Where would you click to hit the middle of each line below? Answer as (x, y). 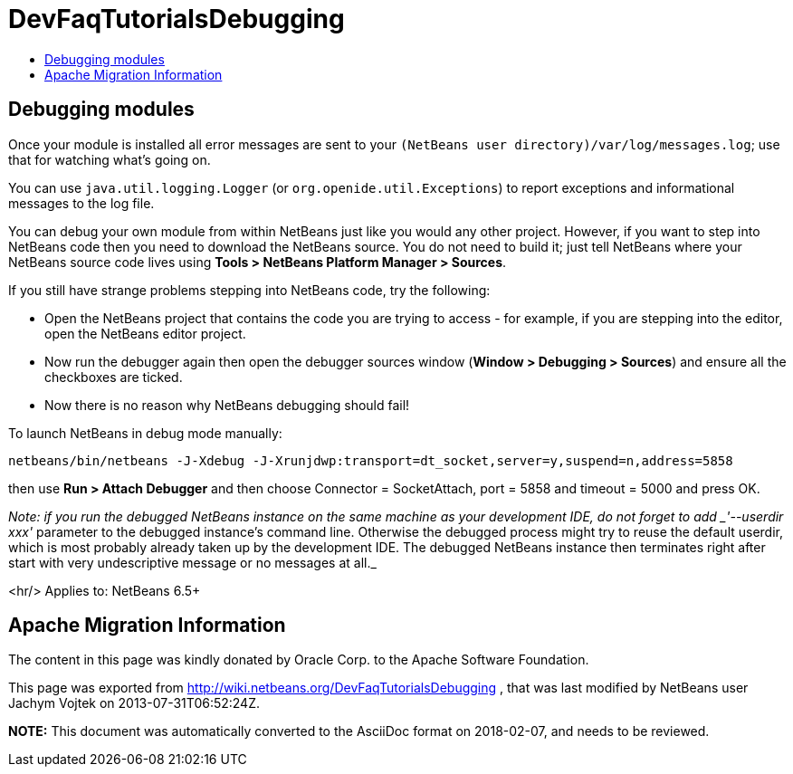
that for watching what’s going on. (110, 159)
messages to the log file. (81, 203)
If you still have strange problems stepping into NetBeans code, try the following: (249, 290)
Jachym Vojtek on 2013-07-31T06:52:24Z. (134, 703)
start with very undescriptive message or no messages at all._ (192, 562)
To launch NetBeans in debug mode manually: (145, 433)
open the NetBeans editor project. (145, 333)
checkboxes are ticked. (114, 377)
